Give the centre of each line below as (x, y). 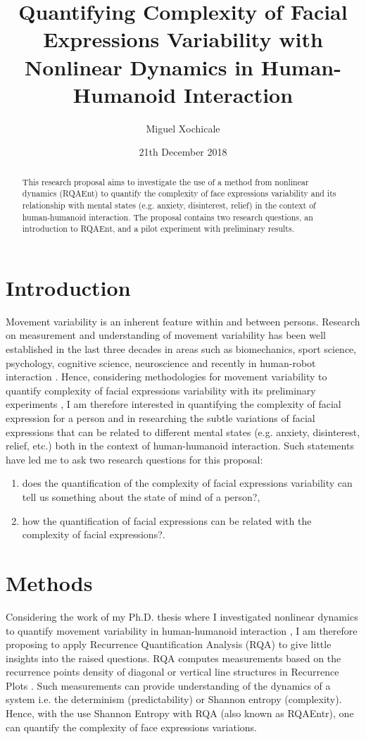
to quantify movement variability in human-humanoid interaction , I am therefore (182, 630)
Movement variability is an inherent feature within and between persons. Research (183, 321)
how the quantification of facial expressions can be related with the (167, 520)
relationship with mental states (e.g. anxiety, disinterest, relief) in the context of (169, 205)
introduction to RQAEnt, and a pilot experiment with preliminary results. (158, 229)
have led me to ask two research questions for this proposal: (134, 459)
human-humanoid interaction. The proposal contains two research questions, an (168, 217)
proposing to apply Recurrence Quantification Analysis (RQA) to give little (169, 644)
